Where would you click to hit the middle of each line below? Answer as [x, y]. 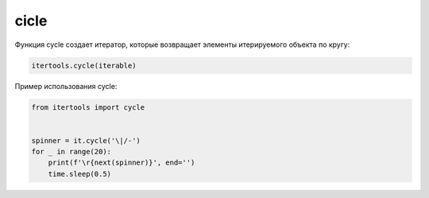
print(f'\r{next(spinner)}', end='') [122, 163]
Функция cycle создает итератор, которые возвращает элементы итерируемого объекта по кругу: [182, 45]
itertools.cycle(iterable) [84, 65]
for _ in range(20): [71, 152]
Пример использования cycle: [66, 86]
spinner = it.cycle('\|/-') [86, 140]
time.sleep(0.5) [79, 174]
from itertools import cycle [88, 107]
